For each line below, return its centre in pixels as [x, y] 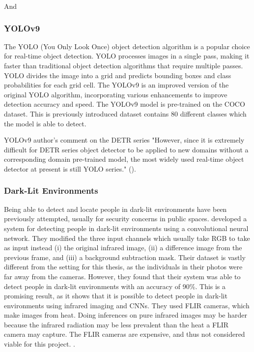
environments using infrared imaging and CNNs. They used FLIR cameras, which [127, 305]
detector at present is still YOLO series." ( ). [70, 168]
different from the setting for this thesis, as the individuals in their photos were [123, 267]
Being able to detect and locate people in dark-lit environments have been [115, 209]
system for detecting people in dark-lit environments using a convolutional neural [126, 228]
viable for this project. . [40, 344]
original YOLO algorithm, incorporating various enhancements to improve [116, 94]
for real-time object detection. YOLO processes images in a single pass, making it [127, 56]
